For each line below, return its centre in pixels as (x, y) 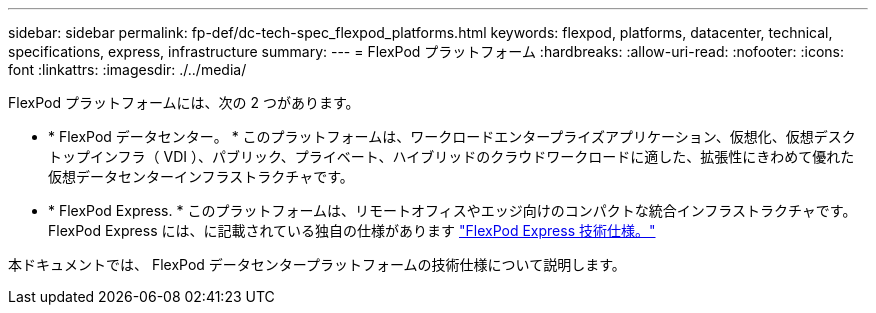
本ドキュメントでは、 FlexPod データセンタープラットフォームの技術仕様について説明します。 (317, 264)
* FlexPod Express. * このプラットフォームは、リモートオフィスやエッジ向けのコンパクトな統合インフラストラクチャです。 (452, 210)
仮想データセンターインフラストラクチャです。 (201, 176)
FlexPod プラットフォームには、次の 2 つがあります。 (184, 102)
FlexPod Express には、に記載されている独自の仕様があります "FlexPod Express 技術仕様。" (352, 230)
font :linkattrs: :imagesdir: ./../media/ (127, 69)
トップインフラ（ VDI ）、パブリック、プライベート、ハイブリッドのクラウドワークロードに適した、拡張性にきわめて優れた (451, 156)
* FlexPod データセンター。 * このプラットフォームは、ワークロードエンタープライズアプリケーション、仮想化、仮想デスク (452, 136)
